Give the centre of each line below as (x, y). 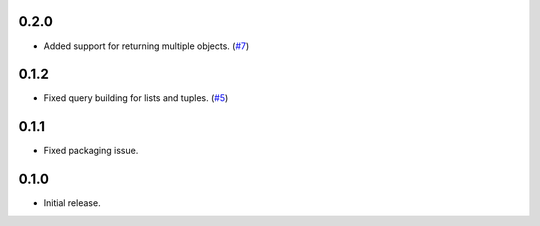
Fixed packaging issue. (91, 151)
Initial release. (72, 203)
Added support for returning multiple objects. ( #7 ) (146, 46)
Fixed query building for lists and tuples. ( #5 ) (136, 98)
